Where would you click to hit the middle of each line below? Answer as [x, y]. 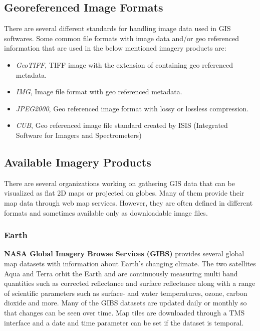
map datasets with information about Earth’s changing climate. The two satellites [130, 263]
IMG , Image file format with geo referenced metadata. [99, 92]
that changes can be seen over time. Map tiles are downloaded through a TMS [124, 312]
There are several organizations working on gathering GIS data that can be [119, 183]
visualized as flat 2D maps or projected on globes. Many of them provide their [124, 193]
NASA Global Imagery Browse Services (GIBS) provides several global [124, 254]
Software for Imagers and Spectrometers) [79, 135]
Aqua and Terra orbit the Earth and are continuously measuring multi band [121, 273]
